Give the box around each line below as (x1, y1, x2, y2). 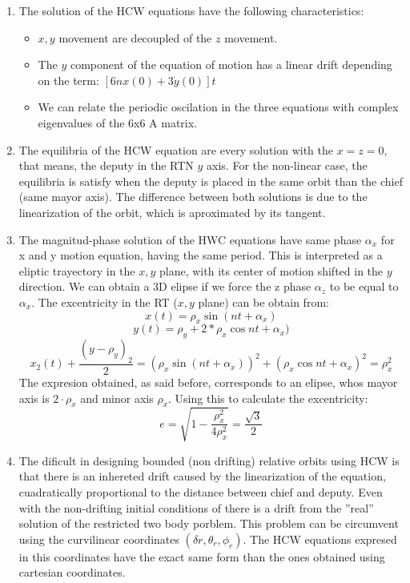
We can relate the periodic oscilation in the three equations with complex (38, 99, 399, 115)
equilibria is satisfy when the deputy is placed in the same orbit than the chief (18, 172, 403, 189)
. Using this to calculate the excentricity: (168, 389, 368, 406)
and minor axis (80, 389, 154, 406)
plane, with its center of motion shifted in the (159, 262, 384, 279)
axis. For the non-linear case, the (207, 157, 368, 174)
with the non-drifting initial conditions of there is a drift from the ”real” (18, 499, 374, 516)
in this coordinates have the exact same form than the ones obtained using (18, 548, 385, 565)
